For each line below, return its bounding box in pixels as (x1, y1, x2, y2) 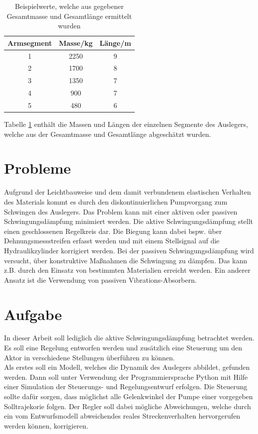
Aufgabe (4, 304, 62, 324)
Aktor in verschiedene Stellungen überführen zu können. (4, 352, 175, 362)
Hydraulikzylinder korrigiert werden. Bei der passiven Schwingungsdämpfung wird (4, 245, 254, 255)
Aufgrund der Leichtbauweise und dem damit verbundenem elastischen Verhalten (4, 187, 251, 197)
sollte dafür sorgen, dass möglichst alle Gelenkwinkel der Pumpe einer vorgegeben (4, 391, 253, 402)
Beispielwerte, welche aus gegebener (15, 1, 124, 11)
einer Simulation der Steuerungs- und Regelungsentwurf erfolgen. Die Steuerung (4, 381, 248, 392)
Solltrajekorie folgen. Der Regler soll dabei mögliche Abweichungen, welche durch (4, 401, 251, 411)
